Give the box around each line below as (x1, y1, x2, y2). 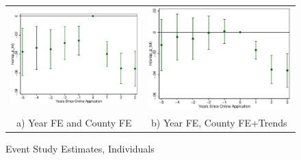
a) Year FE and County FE (16, 115, 132, 129)
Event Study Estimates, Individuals (5, 141, 155, 155)
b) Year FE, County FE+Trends (151, 115, 287, 129)
